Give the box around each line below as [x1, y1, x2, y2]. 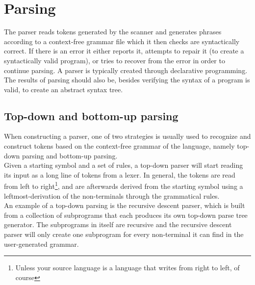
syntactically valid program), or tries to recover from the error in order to [4, 55, 225, 65]
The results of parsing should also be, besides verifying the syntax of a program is [4, 75, 250, 85]
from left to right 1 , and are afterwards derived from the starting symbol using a [4, 180, 243, 191]
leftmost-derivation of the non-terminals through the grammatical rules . [4, 190, 220, 201]
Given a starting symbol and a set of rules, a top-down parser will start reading [4, 160, 243, 170]
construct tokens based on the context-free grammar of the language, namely [4, 141, 235, 151]
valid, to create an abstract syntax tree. [4, 84, 123, 94]
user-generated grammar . [4, 238, 79, 249]
